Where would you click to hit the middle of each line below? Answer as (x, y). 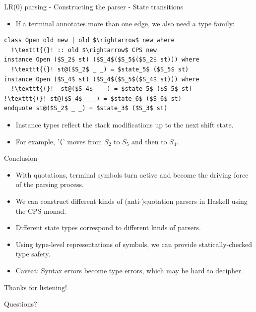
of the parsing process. (50, 184)
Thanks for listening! (35, 287)
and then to (149, 141)
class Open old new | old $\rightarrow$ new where (89, 40)
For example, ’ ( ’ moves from (59, 141)
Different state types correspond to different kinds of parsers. (108, 227)
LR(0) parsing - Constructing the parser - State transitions (94, 6)
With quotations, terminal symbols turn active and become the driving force (132, 174)
